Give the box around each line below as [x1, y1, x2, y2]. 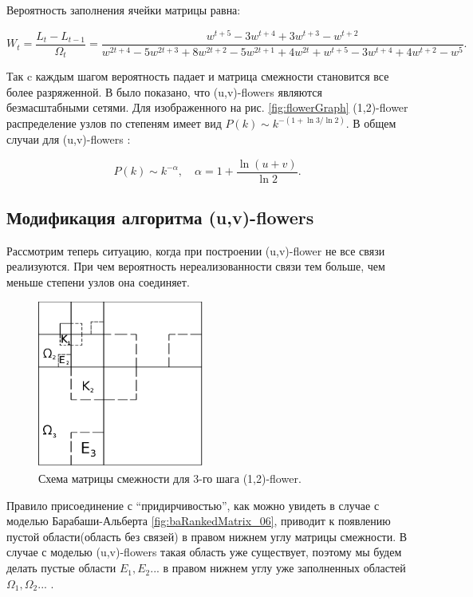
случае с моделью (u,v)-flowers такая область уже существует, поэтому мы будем [6, 544, 402, 560]
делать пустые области [6, 559, 116, 576]
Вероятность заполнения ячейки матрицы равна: [6, 2, 241, 18]
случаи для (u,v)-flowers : [6, 131, 131, 147]
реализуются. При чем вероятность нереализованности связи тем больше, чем [6, 258, 385, 275]
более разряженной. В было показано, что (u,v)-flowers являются [6, 83, 322, 100]
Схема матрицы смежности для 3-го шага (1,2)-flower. [38, 470, 302, 487]
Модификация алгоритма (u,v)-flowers [6, 205, 314, 230]
